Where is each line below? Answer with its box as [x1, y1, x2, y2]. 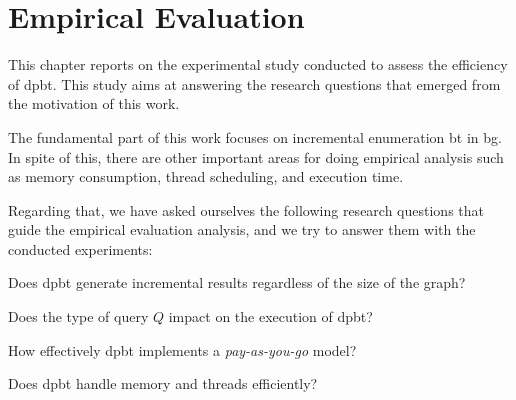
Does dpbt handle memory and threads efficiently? [8, 373, 318, 394]
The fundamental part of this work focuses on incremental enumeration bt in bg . [8, 126, 502, 147]
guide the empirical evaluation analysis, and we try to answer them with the [8, 219, 476, 240]
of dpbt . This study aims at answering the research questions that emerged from [8, 73, 501, 94]
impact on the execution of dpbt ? [168, 306, 373, 327]
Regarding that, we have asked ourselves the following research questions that [8, 199, 484, 220]
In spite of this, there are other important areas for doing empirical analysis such [8, 146, 504, 167]
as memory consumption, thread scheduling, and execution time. [8, 166, 404, 187]
